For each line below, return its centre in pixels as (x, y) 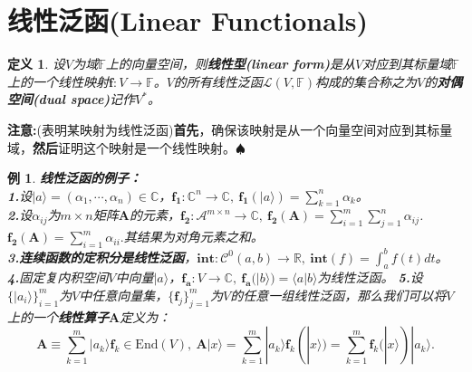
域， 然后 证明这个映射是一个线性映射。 (121, 147)
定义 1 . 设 (36, 64)
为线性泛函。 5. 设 (370, 277)
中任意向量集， (124, 295)
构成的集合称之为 (366, 81)
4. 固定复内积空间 (58, 277)
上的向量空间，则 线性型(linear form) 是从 (231, 64)
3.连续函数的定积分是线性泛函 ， (102, 257)
